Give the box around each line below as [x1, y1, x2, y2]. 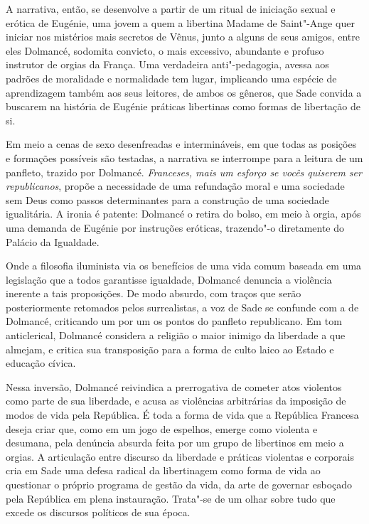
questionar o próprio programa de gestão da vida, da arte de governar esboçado [6, 477, 353, 491]
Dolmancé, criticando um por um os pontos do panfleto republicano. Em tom [6, 314, 342, 328]
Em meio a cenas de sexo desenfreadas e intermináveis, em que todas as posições [6, 137, 357, 151]
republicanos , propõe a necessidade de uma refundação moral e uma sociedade [6, 178, 345, 193]
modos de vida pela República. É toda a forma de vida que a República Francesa [6, 407, 359, 422]
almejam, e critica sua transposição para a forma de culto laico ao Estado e [6, 341, 334, 356]
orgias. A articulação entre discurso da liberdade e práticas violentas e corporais [6, 449, 354, 464]
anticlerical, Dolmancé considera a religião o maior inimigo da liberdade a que [6, 328, 346, 343]
